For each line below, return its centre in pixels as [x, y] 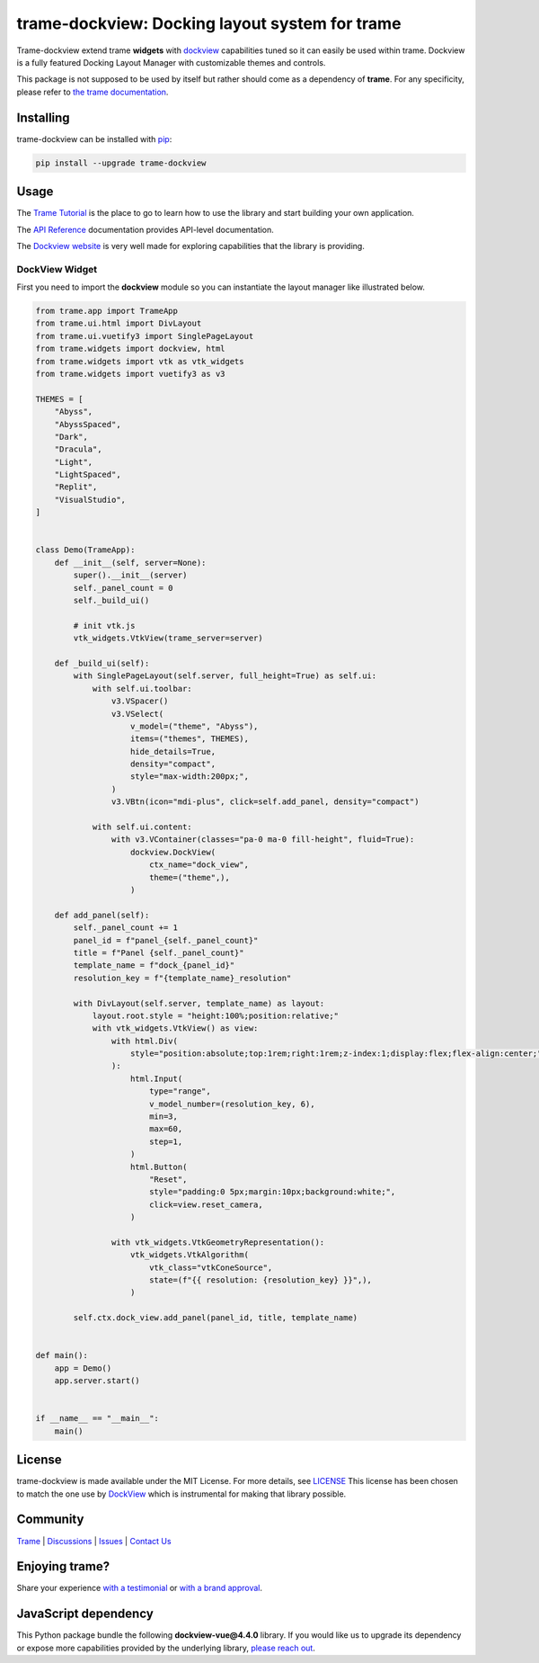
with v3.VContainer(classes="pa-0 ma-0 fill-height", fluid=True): [263, 840]
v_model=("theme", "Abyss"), [194, 726]
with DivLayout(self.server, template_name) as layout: [199, 1003]
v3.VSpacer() [140, 701]
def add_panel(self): [102, 915]
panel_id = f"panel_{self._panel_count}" [166, 940]
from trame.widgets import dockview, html [130, 349]
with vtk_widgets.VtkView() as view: [175, 1028]
